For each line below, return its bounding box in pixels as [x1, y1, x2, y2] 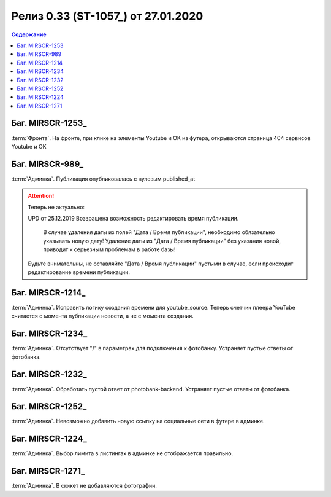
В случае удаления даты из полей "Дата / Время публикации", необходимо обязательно [43, 229, 275, 236]
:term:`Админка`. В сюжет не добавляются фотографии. [11, 482, 158, 490]
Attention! [28, 192, 55, 200]
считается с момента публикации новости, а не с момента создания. [11, 312, 194, 319]
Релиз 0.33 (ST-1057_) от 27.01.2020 [11, 9, 204, 23]
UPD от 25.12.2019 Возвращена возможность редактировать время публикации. [28, 215, 239, 222]
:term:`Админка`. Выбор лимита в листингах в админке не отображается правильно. [11, 450, 233, 457]
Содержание [11, 31, 47, 38]
